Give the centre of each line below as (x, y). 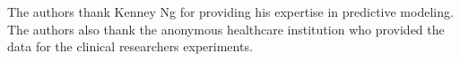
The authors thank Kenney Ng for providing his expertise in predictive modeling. (230, 11)
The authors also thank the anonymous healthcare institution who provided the (226, 29)
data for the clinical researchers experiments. (130, 46)
